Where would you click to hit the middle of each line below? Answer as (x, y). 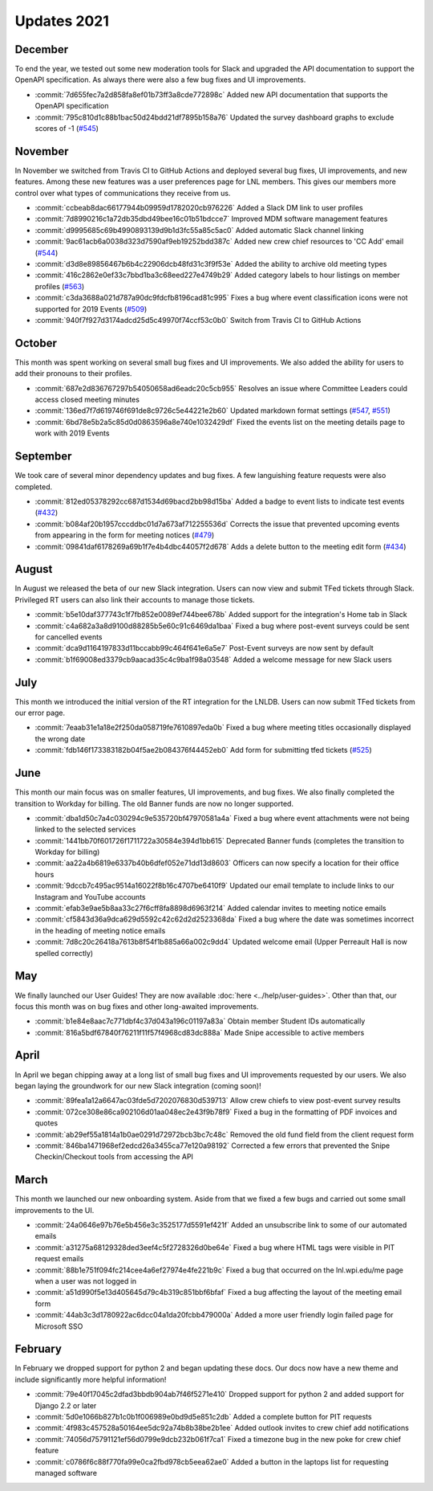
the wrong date (60, 738)
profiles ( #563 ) (60, 286)
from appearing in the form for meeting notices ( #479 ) (125, 535)
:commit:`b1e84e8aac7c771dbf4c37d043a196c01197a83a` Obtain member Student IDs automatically (200, 1021)
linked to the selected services (85, 829)
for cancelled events (69, 637)
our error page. (40, 713)
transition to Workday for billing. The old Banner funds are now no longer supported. (154, 803)
